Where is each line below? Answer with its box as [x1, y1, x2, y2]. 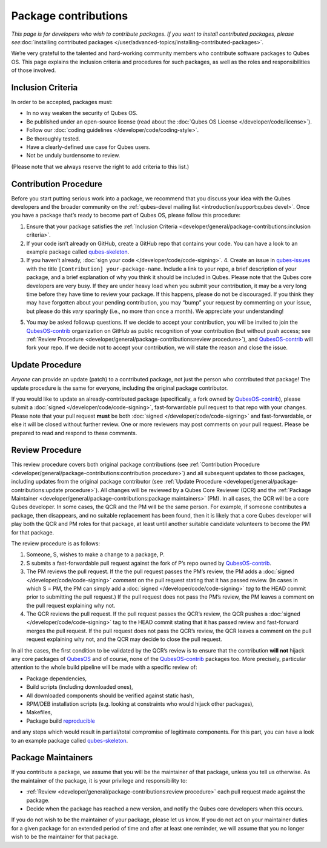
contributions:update [11, 486, 64, 493]
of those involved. [11, 67, 56, 74]
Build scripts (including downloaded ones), [26, 683, 133, 691]
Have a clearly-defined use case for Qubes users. [26, 143, 151, 151]
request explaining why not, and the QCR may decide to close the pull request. [26, 636, 222, 643]
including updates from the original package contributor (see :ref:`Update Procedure [11, 478, 222, 485]
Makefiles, [26, 709, 53, 716]
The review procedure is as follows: [11, 539, 100, 547]
